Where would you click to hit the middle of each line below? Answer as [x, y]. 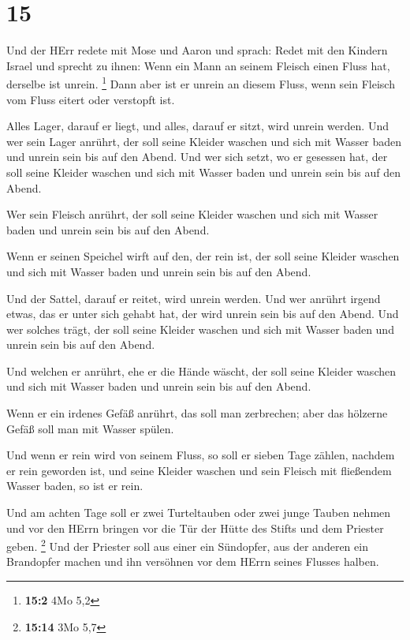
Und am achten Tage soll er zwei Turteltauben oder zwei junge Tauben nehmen [199, 513]
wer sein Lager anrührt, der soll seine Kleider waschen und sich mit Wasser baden [204, 141]
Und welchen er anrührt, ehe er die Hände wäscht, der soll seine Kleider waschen [201, 371]
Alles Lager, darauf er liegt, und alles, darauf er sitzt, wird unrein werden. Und [198, 126]
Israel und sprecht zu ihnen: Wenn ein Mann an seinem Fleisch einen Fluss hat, [198, 65]
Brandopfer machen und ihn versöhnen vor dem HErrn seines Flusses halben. [193, 561]
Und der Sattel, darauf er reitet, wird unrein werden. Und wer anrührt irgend [194, 298]
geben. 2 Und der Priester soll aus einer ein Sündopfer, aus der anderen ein [187, 545]
